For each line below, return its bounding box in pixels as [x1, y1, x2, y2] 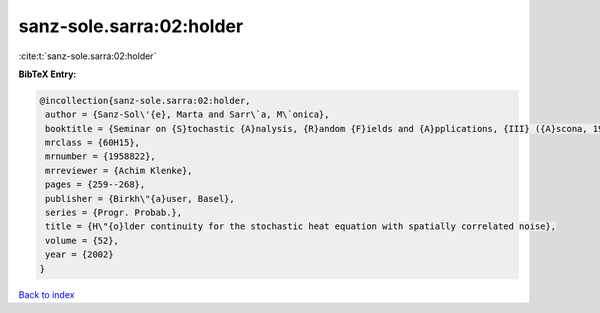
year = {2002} [45, 249, 114, 260]
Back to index [18, 288, 75, 300]
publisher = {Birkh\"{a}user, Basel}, [45, 193, 235, 204]
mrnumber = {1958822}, [45, 151, 157, 162]
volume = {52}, [45, 235, 120, 246]
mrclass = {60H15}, [45, 137, 140, 149]
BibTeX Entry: [18, 68, 77, 80]
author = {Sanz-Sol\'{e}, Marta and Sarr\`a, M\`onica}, [45, 109, 330, 120]
